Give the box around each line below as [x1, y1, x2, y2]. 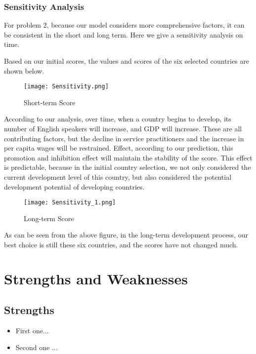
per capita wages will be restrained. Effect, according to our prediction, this [4, 143, 233, 153]
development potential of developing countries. [4, 181, 145, 192]
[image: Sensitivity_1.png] [24, 199, 116, 206]
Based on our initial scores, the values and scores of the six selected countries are [4, 56, 250, 66]
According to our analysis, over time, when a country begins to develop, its [4, 114, 231, 124]
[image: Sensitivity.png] [24, 83, 109, 90]
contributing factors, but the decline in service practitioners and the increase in [4, 133, 244, 143]
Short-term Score [24, 97, 76, 107]
